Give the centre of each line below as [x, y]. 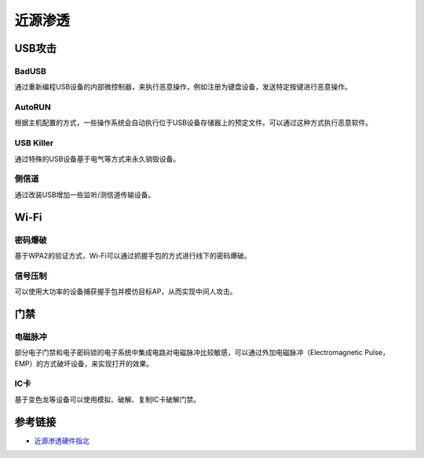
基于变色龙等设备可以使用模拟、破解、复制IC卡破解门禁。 [107, 399]
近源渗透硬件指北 [62, 441]
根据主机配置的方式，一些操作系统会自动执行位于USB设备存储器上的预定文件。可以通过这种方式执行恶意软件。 [194, 123]
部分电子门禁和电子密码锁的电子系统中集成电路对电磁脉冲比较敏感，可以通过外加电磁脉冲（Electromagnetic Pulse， [202, 353]
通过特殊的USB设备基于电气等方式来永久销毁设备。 [97, 159]
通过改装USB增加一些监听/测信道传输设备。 [85, 194]
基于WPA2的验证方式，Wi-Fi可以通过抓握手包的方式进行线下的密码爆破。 [133, 255]
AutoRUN [33, 108]
